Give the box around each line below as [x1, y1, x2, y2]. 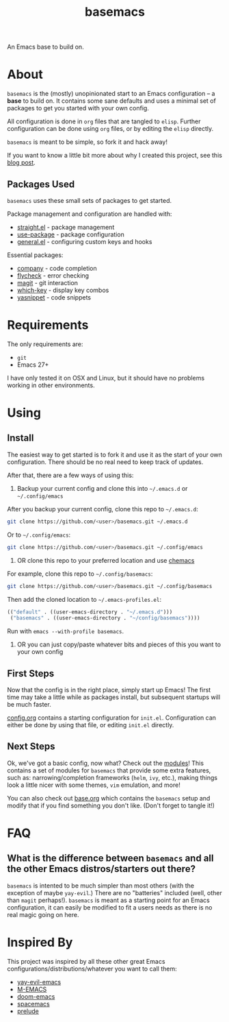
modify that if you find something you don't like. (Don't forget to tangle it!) [7, 801, 215, 810]
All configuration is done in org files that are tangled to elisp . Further [7, 117, 201, 125]
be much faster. [7, 701, 51, 709]
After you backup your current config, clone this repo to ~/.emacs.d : [7, 504, 198, 513]
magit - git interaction [16, 278, 79, 287]
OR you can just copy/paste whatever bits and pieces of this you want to [16, 640, 221, 648]
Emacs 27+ [16, 361, 49, 369]
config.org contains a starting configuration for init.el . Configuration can [7, 714, 217, 722]
